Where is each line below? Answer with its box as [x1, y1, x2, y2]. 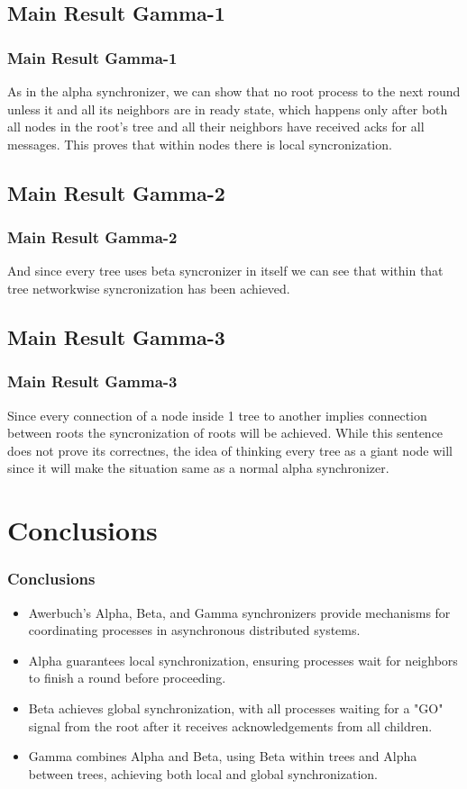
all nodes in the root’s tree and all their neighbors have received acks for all [7, 117, 425, 136]
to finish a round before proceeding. [28, 668, 226, 687]
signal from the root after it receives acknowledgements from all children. [28, 716, 433, 735]
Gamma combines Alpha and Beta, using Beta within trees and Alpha [28, 747, 417, 766]
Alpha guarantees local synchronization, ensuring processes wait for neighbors [28, 650, 458, 669]
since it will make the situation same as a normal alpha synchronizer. [7, 458, 389, 477]
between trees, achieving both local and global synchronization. [28, 764, 378, 783]
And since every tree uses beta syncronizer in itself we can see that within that [7, 261, 444, 280]
